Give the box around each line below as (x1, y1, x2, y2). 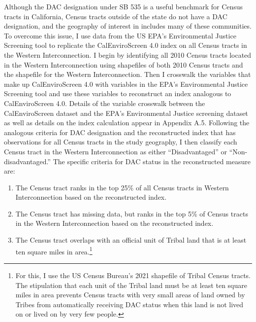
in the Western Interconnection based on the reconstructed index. (15, 218, 214, 228)
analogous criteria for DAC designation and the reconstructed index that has (4, 127, 236, 137)
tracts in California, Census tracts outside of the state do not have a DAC (4, 11, 227, 21)
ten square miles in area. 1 (15, 245, 93, 256)
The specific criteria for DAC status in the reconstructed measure (53, 156, 251, 166)
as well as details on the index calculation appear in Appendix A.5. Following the (4, 117, 250, 128)
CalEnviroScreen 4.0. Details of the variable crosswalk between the (4, 98, 205, 108)
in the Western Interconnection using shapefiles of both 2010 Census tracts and (4, 59, 243, 70)
